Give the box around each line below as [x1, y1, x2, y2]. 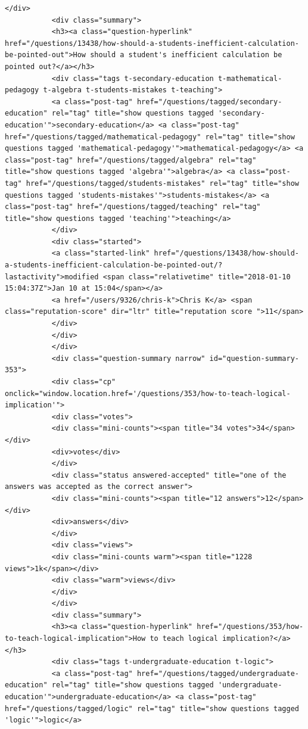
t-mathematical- [217, 74, 282, 83]
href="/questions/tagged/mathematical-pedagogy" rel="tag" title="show [5, 132, 295, 141]
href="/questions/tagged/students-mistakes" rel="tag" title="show [26, 179, 299, 188]
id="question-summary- [209, 354, 299, 363]
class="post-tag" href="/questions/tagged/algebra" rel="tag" [5, 155, 257, 164]
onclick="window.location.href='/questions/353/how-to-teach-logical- [5, 389, 291, 398]
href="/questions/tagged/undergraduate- [136, 669, 299, 678]
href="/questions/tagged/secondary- [136, 97, 282, 106]
